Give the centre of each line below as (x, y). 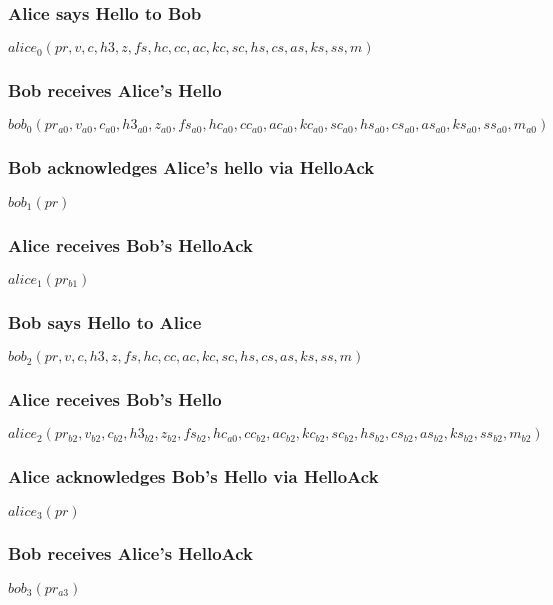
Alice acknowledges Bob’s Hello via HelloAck (193, 476)
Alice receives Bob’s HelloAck (130, 244)
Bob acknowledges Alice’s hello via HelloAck (191, 167)
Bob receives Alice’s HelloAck (130, 553)
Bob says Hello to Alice (105, 321)
